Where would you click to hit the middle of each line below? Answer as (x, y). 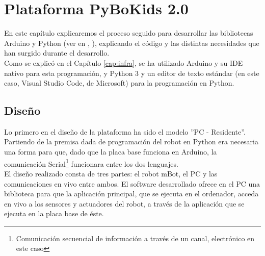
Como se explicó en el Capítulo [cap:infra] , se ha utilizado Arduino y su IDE (124, 62)
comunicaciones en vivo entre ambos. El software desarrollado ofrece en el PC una (132, 183)
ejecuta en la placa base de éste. (54, 213)
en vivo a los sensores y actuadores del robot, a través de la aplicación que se (124, 203)
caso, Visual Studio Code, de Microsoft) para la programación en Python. (119, 83)
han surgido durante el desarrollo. (57, 53)
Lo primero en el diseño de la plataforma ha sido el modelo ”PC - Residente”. (125, 131)
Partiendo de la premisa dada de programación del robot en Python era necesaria (131, 142)
